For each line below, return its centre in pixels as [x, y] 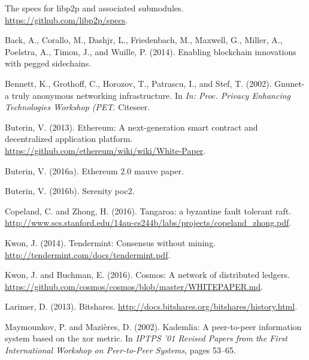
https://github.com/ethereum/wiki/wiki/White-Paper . [105, 150]
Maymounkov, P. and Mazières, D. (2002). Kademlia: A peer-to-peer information [153, 326]
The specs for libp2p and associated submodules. [94, 8]
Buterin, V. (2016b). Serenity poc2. [70, 191]
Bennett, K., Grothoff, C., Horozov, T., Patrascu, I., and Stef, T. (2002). [138, 83]
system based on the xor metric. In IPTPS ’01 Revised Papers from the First [146, 338]
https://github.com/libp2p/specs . [66, 19]
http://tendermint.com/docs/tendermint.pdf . [88, 254]
